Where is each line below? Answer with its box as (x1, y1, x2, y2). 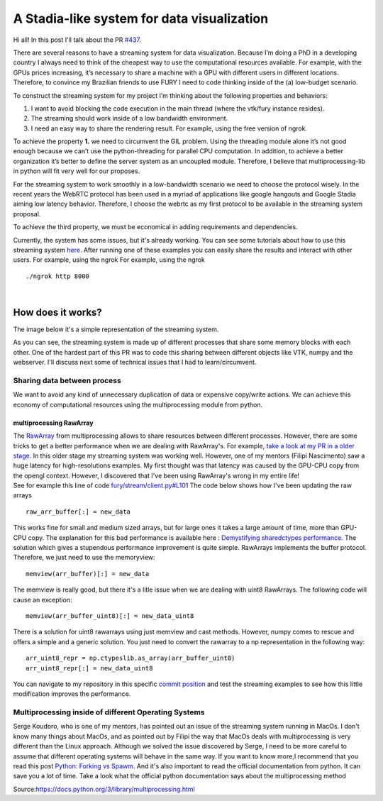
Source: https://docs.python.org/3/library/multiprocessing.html (13, 785, 195, 793)
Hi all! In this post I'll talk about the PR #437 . (13, 35, 142, 44)
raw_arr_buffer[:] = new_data (26, 507, 131, 516)
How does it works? (13, 306, 102, 319)
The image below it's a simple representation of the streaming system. (13, 325, 219, 333)
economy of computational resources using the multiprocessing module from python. (13, 400, 263, 409)
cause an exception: (13, 595, 72, 604)
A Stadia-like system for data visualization (13, 11, 269, 26)
